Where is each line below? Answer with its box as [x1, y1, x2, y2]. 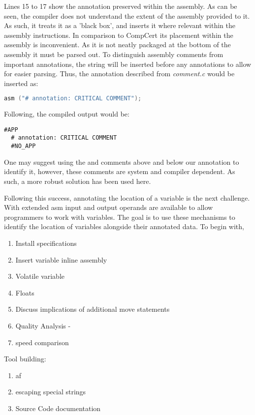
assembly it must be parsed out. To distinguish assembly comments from [4, 49, 223, 59]
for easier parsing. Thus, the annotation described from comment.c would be [4, 68, 235, 79]
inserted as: [4, 78, 38, 88]
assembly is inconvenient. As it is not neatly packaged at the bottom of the [4, 39, 231, 50]
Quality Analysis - [15, 320, 71, 330]
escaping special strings [15, 386, 86, 397]
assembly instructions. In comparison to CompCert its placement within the [4, 30, 233, 40]
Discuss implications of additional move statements [15, 304, 170, 314]
